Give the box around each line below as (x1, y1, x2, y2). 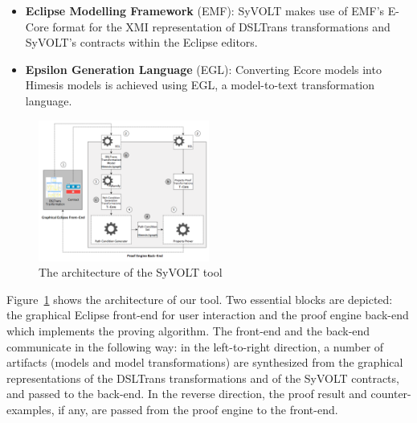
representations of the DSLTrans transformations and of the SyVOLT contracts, (6, 369, 399, 386)
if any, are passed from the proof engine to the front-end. (58, 400, 338, 417)
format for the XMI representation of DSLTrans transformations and (52, 18, 390, 35)
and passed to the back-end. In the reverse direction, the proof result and (6, 385, 367, 402)
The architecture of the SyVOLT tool (39, 264, 223, 281)
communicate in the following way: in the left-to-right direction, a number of (6, 338, 384, 355)
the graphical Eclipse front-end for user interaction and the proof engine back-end (6, 306, 409, 323)
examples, (6, 400, 55, 417)
